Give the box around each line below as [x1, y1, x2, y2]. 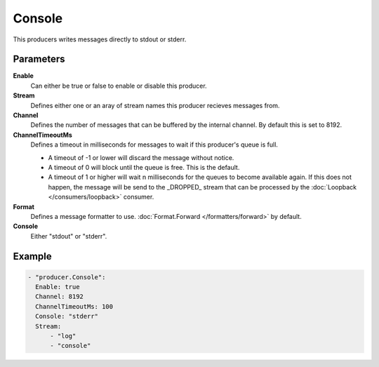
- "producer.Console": [27, 273, 106, 281]
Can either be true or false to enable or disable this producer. [30, 81, 207, 90]
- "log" [50, 332, 77, 340]
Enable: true [35, 283, 80, 291]
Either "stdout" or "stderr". [30, 232, 107, 240]
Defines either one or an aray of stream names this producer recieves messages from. [30, 101, 280, 109]
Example [13, 250, 52, 262]
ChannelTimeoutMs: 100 [35, 302, 114, 310]
